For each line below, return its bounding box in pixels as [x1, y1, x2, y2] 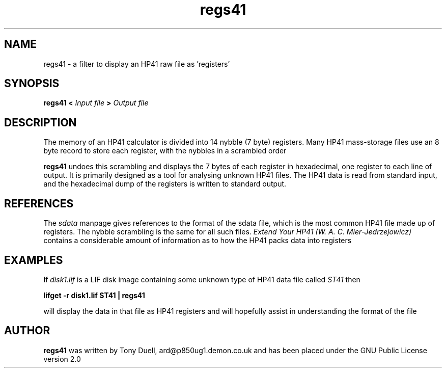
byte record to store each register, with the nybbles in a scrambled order [43, 146, 287, 155]
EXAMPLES [4, 253, 63, 267]
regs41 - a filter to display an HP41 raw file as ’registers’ [43, 59, 230, 68]
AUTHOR [4, 324, 50, 337]
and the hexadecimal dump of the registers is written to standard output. [43, 179, 287, 189]
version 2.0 [43, 354, 81, 363]
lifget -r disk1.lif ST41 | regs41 [43, 290, 145, 300]
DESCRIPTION [4, 116, 77, 129]
